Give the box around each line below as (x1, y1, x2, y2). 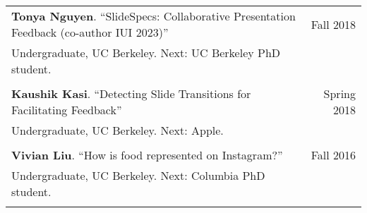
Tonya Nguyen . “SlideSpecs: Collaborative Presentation (11, 8, 296, 24)
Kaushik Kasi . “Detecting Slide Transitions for (11, 85, 251, 102)
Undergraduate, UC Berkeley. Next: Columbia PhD (11, 167, 265, 183)
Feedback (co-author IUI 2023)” (11, 24, 169, 40)
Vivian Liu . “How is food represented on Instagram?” (11, 147, 283, 163)
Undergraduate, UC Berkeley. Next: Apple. (11, 122, 224, 138)
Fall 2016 (311, 147, 356, 163)
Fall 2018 (311, 16, 356, 32)
